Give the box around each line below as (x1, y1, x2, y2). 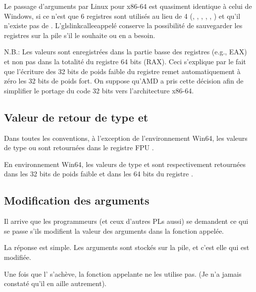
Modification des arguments (4, 193, 150, 208)
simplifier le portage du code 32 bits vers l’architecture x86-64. (4, 85, 194, 95)
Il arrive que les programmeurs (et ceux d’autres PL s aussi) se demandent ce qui (4, 216, 249, 226)
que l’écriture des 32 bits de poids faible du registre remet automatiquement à (4, 66, 241, 76)
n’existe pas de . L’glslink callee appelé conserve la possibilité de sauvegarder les (4, 20, 243, 31)
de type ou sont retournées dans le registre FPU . (4, 142, 154, 153)
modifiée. (4, 251, 31, 262)
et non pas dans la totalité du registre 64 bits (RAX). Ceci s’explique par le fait (4, 56, 246, 66)
